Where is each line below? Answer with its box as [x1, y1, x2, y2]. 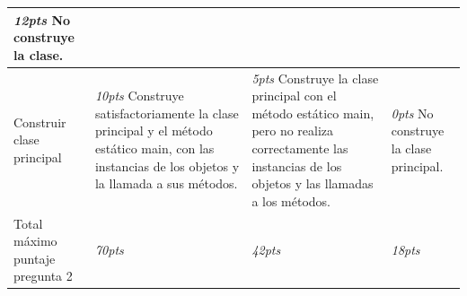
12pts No [13, 10, 71, 29]
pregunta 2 [13, 266, 73, 285]
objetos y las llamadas [251, 174, 374, 193]
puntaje [13, 248, 56, 267]
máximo [13, 231, 57, 250]
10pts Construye [94, 86, 184, 105]
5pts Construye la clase [251, 68, 379, 87]
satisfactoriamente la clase [94, 103, 239, 122]
